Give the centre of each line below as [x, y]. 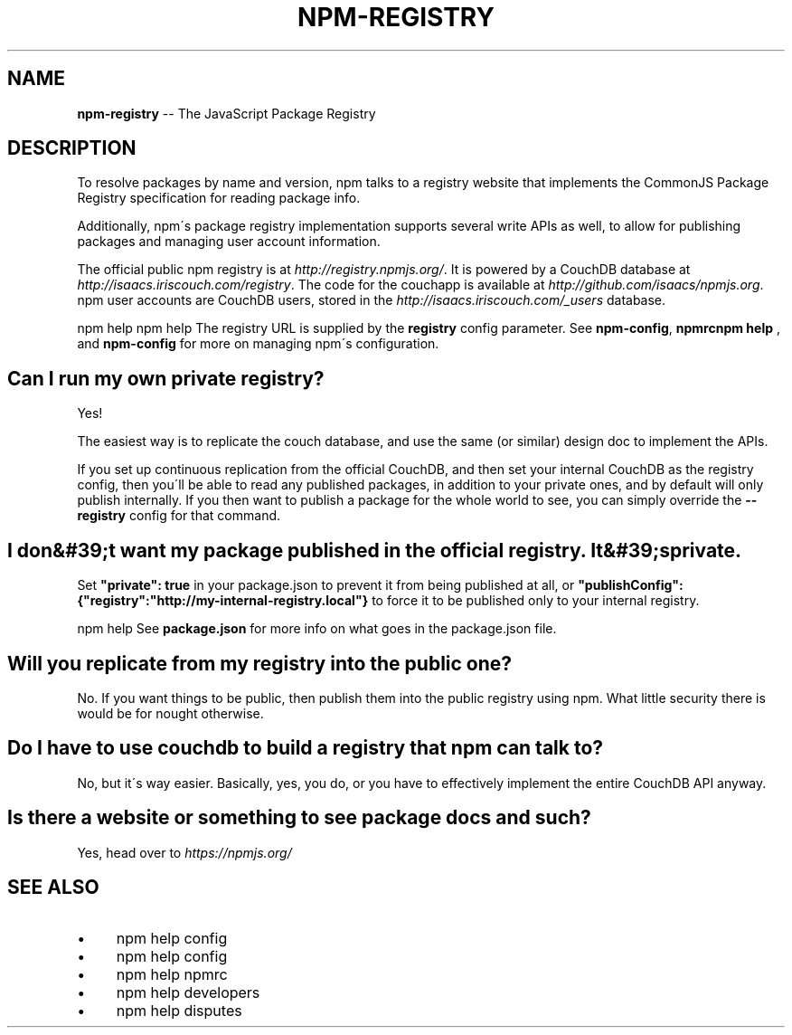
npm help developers [188, 992]
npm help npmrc [172, 974]
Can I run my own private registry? [166, 378]
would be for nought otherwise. [170, 713]
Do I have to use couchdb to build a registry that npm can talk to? [306, 748]
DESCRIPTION [72, 148]
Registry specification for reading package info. [219, 198]
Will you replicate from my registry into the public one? [260, 663]
